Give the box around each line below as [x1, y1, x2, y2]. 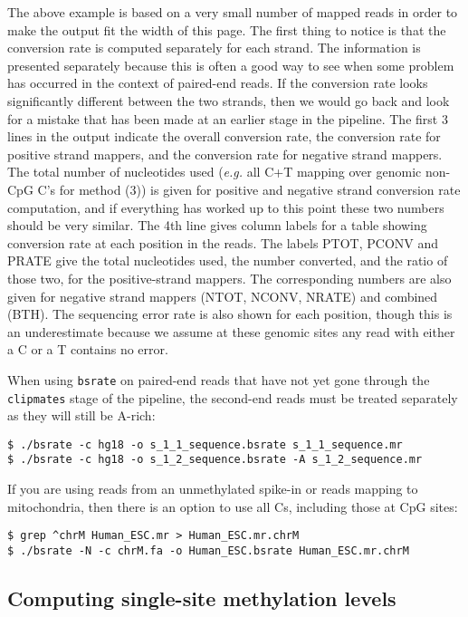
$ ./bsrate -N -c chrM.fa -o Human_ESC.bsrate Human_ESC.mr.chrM [7, 544, 409, 557]
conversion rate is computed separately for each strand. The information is [7, 38, 421, 57]
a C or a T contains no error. [7, 340, 168, 359]
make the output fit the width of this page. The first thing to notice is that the [7, 20, 446, 39]
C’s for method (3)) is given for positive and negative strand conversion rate [37, 179, 461, 198]
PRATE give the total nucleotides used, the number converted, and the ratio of [7, 251, 448, 270]
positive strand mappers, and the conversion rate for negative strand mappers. [7, 144, 443, 163]
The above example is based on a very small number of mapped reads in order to [7, 3, 458, 21]
